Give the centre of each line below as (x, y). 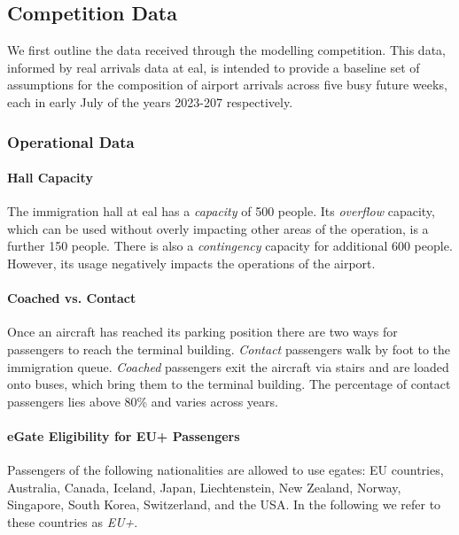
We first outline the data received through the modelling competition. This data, (226, 50)
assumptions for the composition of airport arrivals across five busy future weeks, (227, 85)
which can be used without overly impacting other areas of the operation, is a (218, 228)
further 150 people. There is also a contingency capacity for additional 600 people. (230, 246)
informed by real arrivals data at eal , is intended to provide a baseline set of (214, 67)
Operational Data (71, 141)
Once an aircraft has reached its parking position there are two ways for (202, 332)
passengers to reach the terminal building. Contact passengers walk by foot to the (229, 349)
